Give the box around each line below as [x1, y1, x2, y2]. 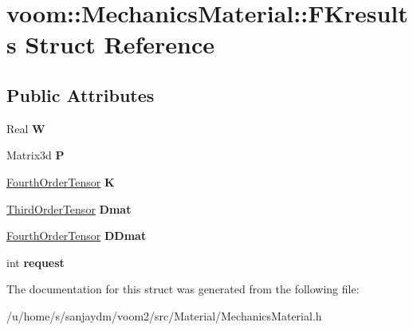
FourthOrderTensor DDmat [6, 227, 147, 244]
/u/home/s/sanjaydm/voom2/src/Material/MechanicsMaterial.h [6, 307, 322, 324]
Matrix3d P [6, 147, 65, 163]
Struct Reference [25, 28, 215, 61]
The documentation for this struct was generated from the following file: [6, 281, 360, 297]
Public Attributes [6, 82, 155, 107]
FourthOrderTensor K [6, 173, 115, 190]
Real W [6, 120, 45, 136]
